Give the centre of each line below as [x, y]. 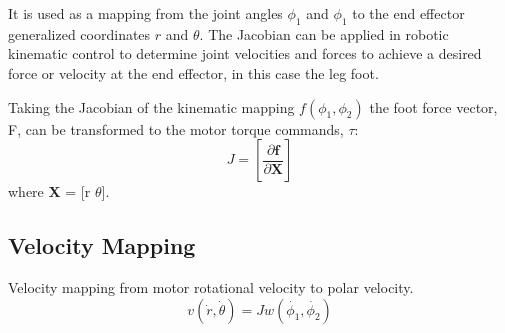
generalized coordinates [79, 33]
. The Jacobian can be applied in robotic [324, 33]
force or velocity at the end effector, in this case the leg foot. [193, 72]
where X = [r [49, 191]
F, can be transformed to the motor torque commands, [176, 128]
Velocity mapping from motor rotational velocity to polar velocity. [211, 286]
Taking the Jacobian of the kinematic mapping [151, 106]
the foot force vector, [433, 106]
